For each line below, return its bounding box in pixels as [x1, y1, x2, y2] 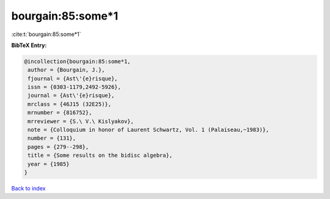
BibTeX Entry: [11, 42, 47, 49]
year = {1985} [28, 161, 70, 167]
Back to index [11, 184, 46, 192]
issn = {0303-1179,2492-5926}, [28, 84, 122, 91]
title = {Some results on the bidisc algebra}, [28, 152, 173, 159]
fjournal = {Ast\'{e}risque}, [28, 75, 119, 82]
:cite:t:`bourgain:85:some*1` [11, 31, 82, 38]
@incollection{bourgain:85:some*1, [24, 58, 131, 65]
